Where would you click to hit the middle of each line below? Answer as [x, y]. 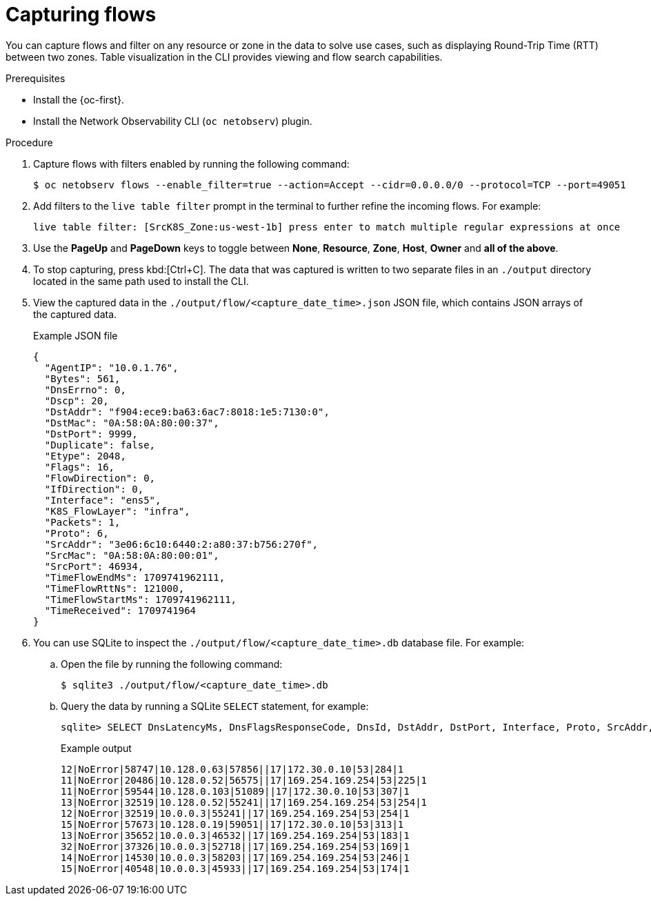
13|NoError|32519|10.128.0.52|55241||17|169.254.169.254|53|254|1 [244, 802]
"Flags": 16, [80, 467]
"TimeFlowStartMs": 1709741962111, [141, 599]
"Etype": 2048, [85, 456]
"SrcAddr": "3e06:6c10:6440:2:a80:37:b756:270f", [181, 544]
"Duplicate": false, [100, 445]
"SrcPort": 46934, [94, 566]
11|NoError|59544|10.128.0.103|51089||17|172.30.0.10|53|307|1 [235, 791]
